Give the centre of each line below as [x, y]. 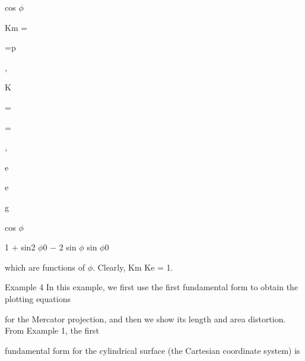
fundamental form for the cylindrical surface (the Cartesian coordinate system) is [152, 350]
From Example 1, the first [52, 330]
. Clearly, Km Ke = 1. [133, 267]
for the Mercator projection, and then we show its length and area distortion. [145, 318]
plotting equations [38, 298]
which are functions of [45, 267]
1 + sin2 [20, 247]
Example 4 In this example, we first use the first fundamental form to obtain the [152, 287]
